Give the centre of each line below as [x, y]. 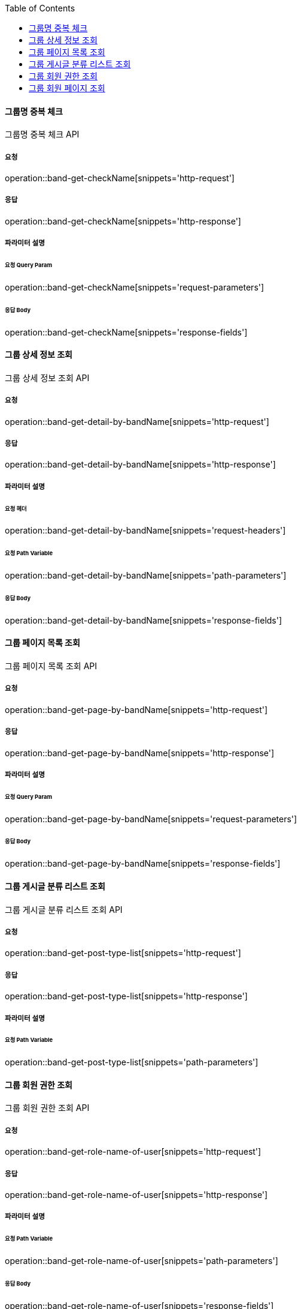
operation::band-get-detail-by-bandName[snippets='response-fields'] [144, 620]
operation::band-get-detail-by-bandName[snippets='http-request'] [137, 421]
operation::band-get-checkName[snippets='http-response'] [123, 221]
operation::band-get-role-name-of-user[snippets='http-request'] [133, 1152]
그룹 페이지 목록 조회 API [51, 666]
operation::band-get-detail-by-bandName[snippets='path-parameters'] [146, 576]
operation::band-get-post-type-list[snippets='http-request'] [123, 953]
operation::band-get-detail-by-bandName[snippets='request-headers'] [145, 531]
